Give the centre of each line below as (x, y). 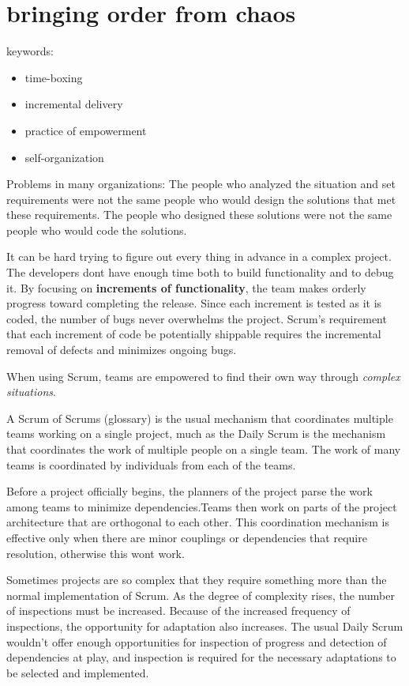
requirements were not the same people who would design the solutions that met (201, 199)
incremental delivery (74, 104)
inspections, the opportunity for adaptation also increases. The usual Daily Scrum (205, 626)
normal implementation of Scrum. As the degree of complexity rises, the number (201, 595)
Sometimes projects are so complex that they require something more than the (197, 580)
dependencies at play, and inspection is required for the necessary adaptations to (201, 657)
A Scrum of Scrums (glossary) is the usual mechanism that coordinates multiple (200, 418)
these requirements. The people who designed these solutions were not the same (199, 215)
